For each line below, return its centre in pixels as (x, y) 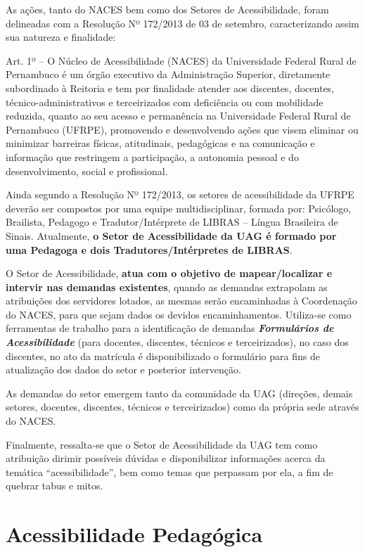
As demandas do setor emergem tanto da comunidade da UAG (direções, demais (179, 393)
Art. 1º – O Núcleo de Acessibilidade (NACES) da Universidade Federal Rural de (181, 60)
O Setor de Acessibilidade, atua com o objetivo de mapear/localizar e (169, 273)
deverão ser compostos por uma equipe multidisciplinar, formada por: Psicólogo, (179, 208)
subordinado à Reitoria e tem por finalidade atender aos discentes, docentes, (170, 88)
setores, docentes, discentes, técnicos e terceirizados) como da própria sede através (182, 407)
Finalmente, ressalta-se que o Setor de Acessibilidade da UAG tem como (162, 444)
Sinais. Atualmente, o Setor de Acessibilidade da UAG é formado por (171, 235)
